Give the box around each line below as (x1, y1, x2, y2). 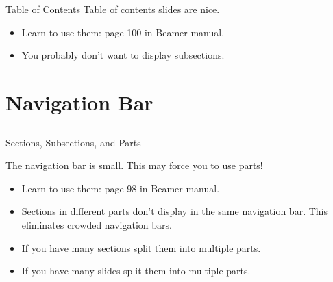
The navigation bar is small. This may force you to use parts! (5, 158, 263, 172)
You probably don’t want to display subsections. (21, 48, 225, 62)
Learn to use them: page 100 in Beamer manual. (21, 25, 225, 39)
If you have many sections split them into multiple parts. (21, 240, 261, 255)
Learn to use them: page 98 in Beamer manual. (21, 181, 220, 195)
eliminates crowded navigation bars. (21, 217, 172, 231)
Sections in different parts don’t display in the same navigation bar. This (21, 204, 328, 218)
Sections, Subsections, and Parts (5, 135, 141, 149)
